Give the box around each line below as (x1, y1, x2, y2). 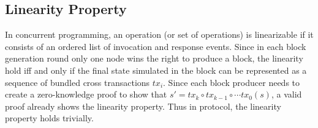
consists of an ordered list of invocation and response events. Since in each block (5, 40, 306, 52)
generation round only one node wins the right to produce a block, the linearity (5, 52, 303, 65)
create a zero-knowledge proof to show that (5, 88, 167, 101)
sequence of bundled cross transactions (5, 76, 150, 88)
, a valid (271, 88, 302, 101)
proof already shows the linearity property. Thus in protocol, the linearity (5, 99, 281, 112)
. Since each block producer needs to (163, 76, 300, 88)
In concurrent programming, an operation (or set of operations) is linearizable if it (5, 28, 314, 41)
